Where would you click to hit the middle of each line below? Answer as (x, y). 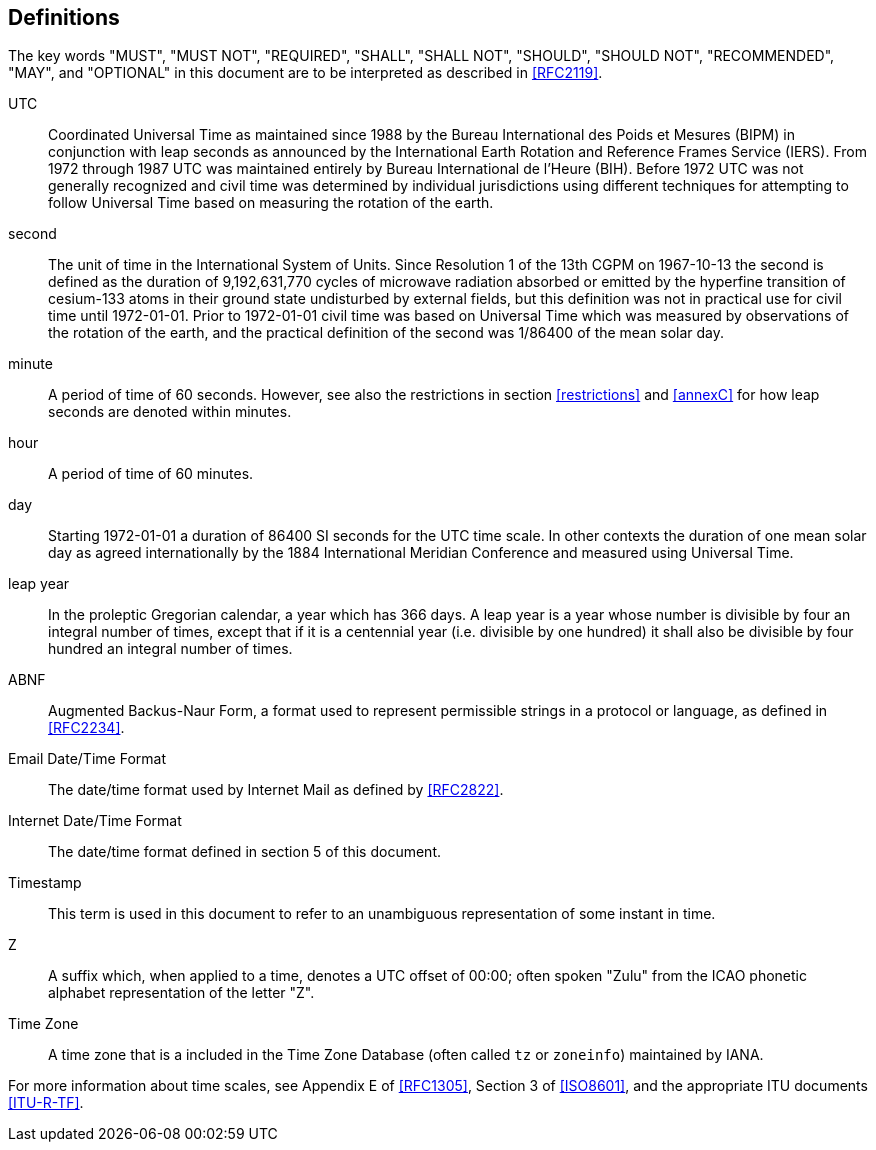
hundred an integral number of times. (170, 649)
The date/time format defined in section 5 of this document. (244, 852)
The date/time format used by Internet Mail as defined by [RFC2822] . (276, 790)
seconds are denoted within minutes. (170, 412)
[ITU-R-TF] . (46, 1103)
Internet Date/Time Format (95, 821)
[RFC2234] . (86, 728)
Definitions (64, 17)
